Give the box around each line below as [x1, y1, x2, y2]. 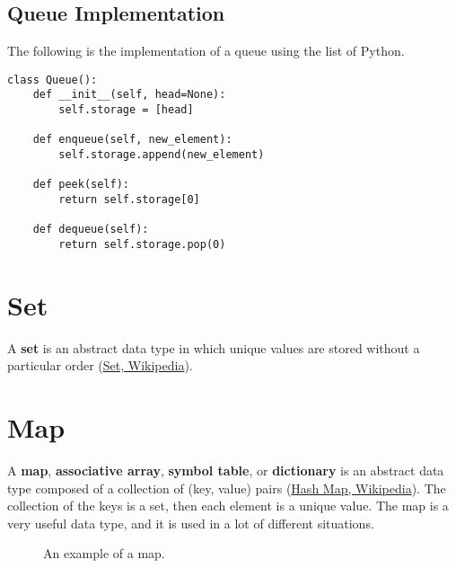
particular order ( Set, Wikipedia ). [7, 356, 193, 375]
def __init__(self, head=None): [32, 88, 226, 102]
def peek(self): [32, 178, 130, 191]
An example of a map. [43, 544, 165, 563]
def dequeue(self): [32, 223, 149, 236]
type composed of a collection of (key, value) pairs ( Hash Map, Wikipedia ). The [7, 478, 446, 497]
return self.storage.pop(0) [58, 238, 226, 252]
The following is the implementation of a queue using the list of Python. [7, 41, 405, 60]
